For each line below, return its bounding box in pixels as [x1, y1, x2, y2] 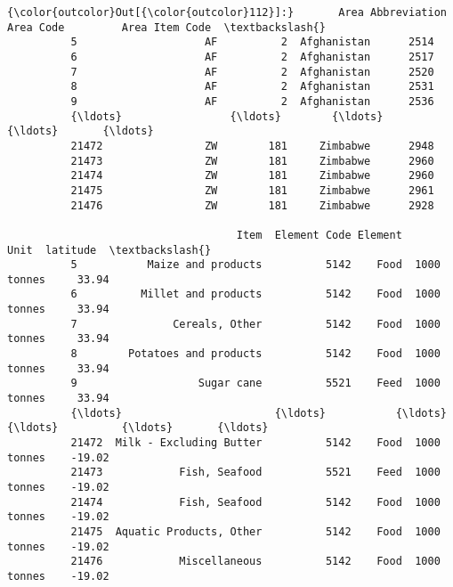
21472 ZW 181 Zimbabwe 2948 [70, 139, 434, 152]
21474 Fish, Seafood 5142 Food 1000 [70, 495, 441, 509]
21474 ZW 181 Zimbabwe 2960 [70, 169, 434, 183]
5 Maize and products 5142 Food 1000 [70, 258, 441, 272]
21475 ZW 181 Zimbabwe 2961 [70, 183, 434, 197]
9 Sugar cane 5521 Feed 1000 [70, 377, 441, 390]
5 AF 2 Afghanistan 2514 [70, 36, 434, 49]
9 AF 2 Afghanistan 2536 [70, 94, 434, 108]
